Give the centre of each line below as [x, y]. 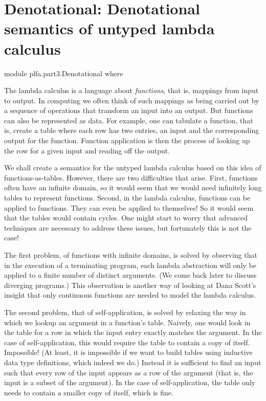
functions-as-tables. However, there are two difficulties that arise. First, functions [131, 177]
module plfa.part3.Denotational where [64, 73]
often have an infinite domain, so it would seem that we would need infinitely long [133, 187]
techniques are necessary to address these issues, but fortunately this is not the [128, 227]
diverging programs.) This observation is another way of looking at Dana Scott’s [130, 285]
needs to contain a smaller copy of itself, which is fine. [89, 392]
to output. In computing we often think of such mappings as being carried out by [132, 100]
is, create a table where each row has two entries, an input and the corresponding [132, 130]
